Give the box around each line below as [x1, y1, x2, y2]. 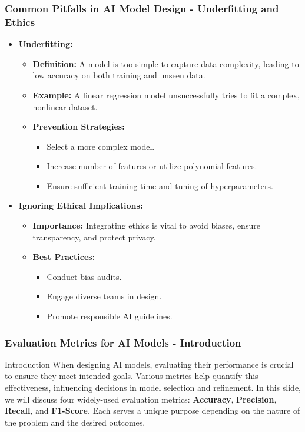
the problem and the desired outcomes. [5, 415, 145, 428]
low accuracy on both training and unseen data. [32, 69, 205, 81]
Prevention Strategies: [32, 120, 125, 133]
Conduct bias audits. [47, 270, 122, 282]
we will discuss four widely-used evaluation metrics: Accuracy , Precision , [5, 393, 277, 405]
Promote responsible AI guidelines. [47, 310, 173, 322]
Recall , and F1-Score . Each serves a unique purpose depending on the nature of [5, 404, 300, 417]
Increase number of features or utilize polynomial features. [47, 160, 257, 172]
